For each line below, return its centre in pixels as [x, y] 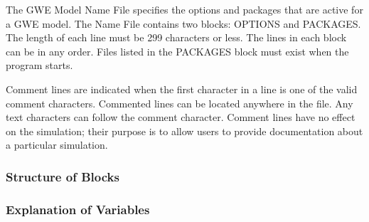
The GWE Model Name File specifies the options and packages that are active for [184, 9]
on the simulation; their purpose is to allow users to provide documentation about [184, 131]
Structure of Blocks [63, 176]
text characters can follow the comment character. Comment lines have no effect [181, 117]
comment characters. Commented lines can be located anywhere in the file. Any [180, 103]
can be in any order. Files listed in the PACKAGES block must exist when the [177, 51]
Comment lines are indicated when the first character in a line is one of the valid [182, 89]
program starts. [39, 65]
